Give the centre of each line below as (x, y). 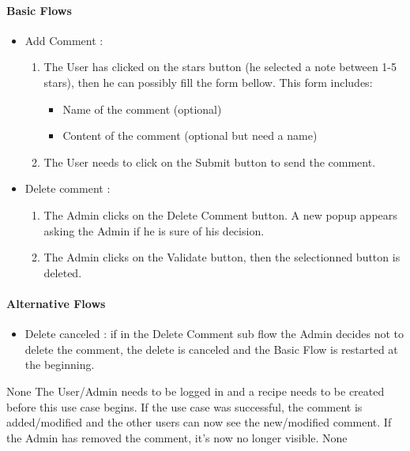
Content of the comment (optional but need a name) (190, 135)
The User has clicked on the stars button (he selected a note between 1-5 (220, 67)
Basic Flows (39, 10)
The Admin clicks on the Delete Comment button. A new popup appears (220, 214)
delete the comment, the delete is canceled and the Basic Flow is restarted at (211, 349)
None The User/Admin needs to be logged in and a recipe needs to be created (196, 391)
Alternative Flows (56, 303)
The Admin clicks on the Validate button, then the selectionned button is (222, 257)
